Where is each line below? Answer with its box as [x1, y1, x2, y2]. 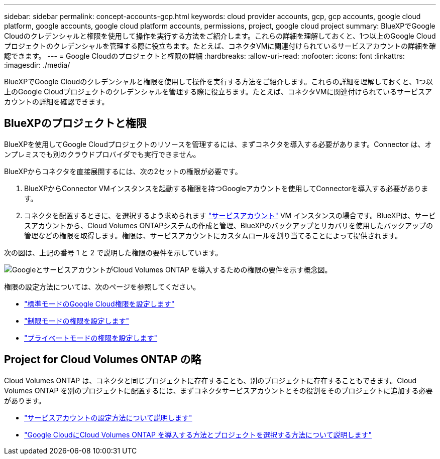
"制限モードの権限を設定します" [24, 316, 130, 325]
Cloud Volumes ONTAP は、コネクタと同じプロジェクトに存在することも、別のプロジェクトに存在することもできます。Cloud [4, 376, 417, 385]
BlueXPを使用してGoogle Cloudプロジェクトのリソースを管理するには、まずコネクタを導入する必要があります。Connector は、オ [4, 139, 432, 148]
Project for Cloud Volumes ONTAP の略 [4, 353, 201, 366]
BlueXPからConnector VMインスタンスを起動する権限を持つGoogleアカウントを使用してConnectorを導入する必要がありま [24, 184, 428, 193]
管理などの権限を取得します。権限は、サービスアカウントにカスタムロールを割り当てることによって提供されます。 [24, 231, 402, 240]
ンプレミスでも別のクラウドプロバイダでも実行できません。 [4, 149, 200, 159]
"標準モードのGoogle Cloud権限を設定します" [24, 299, 175, 308]
